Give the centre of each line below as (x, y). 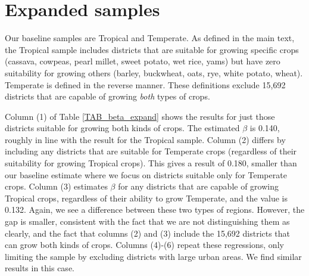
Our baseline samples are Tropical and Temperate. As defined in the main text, (150, 38)
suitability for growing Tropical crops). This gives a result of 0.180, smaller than (151, 163)
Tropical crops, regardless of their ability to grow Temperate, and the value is (146, 198)
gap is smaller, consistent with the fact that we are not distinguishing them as (147, 221)
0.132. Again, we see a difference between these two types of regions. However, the (155, 210)
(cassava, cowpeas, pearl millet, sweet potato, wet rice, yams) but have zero (143, 61)
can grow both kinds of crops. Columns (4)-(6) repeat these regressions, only (144, 245)
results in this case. (40, 268)
